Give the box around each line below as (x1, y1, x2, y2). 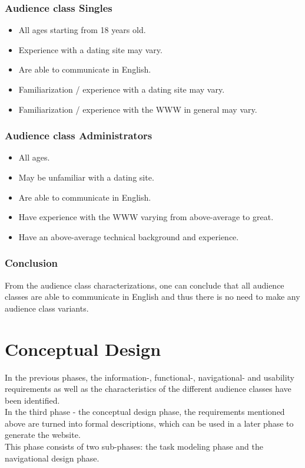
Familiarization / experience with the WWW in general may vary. (18, 103, 257, 115)
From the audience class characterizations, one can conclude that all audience (5, 279, 284, 291)
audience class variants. (5, 302, 89, 314)
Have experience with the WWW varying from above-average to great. (18, 211, 274, 223)
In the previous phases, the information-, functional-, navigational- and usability (5, 371, 295, 383)
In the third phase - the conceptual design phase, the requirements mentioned (5, 405, 285, 418)
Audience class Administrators (5, 128, 152, 143)
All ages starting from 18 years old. (18, 24, 146, 36)
